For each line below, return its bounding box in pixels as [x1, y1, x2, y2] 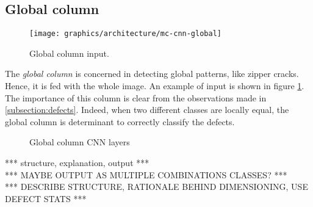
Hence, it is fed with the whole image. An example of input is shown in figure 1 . [5, 79, 304, 92]
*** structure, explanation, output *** [5, 156, 149, 169]
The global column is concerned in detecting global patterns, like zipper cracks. [5, 67, 299, 80]
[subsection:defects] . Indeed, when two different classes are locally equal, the [5, 103, 289, 116]
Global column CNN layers [29, 136, 130, 148]
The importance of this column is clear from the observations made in [5, 91, 267, 104]
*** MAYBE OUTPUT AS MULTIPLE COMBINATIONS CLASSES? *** [5, 168, 287, 181]
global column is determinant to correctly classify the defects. [5, 115, 235, 128]
